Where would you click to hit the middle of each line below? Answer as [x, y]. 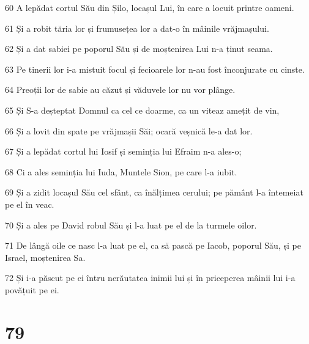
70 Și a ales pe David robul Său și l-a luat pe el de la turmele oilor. [131, 225]
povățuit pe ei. [32, 289]
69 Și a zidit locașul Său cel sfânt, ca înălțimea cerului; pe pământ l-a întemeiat [154, 192]
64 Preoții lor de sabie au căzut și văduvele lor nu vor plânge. [120, 90]
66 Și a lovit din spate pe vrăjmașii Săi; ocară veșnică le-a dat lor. [129, 130]
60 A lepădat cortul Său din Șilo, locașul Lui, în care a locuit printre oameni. [150, 7]
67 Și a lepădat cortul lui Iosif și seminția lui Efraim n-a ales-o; [123, 151]
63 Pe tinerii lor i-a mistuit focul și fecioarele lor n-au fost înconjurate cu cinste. [155, 69]
